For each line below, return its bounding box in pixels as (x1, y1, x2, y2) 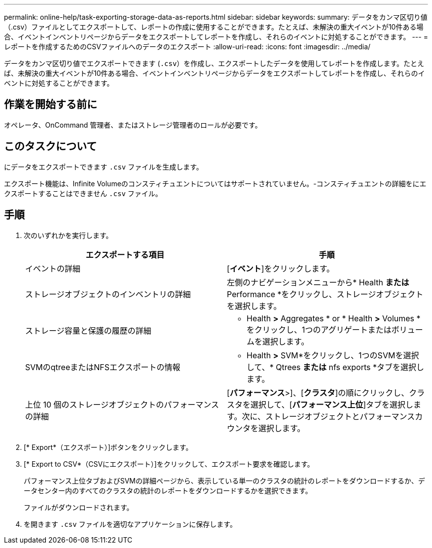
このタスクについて (4, 140, 97, 153)
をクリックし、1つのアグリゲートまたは (247, 324, 392, 335)
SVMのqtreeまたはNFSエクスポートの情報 (25, 362, 180, 372)
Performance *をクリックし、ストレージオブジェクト (227, 289, 424, 299)
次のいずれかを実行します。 (24, 231, 113, 240)
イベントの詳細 (25, 263, 81, 274)
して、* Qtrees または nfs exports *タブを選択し (247, 362, 424, 372)
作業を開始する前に (4, 98, 97, 111)
